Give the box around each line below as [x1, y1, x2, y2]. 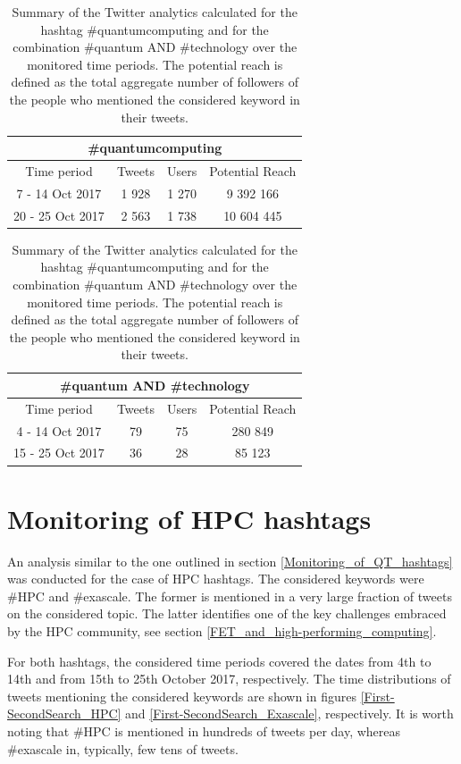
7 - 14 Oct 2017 [16, 183, 102, 202]
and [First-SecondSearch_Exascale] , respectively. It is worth [125, 704, 454, 723]
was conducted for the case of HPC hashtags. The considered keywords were [7, 569, 424, 588]
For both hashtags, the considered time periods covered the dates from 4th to [7, 651, 432, 670]
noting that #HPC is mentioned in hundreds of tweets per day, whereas [7, 722, 401, 741]
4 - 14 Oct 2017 [16, 421, 102, 440]
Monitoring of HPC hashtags [7, 500, 372, 536]
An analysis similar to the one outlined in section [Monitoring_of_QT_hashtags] [7, 551, 453, 570]
